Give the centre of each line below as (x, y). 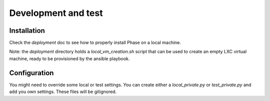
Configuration (31, 73)
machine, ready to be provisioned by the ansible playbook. (69, 58)
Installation (27, 31)
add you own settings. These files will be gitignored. (63, 92)
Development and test (56, 13)
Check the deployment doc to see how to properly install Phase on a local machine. (95, 43)
